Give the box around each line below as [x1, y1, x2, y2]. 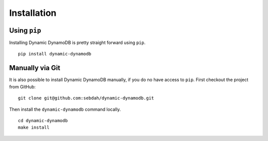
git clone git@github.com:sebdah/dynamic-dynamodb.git [18, 95, 154, 101]
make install [18, 125, 50, 131]
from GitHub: [9, 84, 36, 90]
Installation [9, 7, 57, 18]
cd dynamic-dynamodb [18, 118, 68, 123]
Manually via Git [9, 64, 61, 72]
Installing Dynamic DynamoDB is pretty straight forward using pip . [9, 40, 146, 46]
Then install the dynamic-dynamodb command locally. [9, 106, 121, 112]
